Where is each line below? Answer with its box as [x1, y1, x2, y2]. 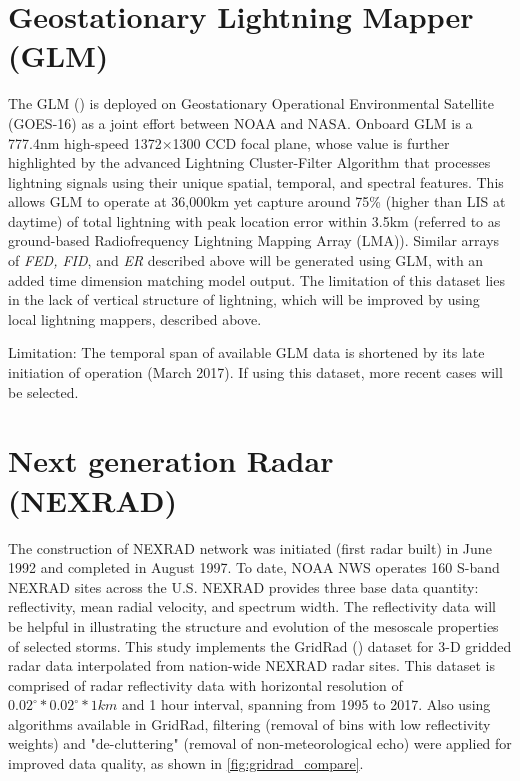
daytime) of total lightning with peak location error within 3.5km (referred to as [8, 210, 501, 231]
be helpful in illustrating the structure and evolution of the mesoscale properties [8, 615, 499, 636]
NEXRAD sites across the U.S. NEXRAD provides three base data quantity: [8, 576, 479, 597]
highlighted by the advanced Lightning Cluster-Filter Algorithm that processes [8, 152, 491, 173]
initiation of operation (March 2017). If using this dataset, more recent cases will [8, 362, 503, 383]
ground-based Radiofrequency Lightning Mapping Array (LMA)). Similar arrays [8, 230, 500, 251]
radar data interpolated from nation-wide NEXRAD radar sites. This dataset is [8, 655, 495, 676]
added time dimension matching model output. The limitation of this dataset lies [8, 269, 505, 290]
